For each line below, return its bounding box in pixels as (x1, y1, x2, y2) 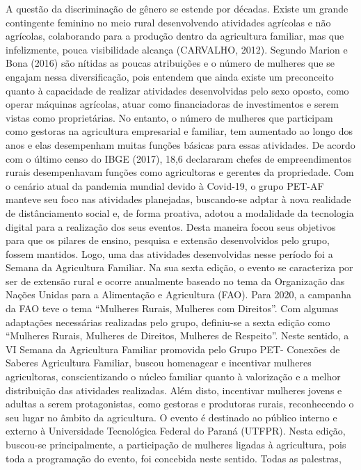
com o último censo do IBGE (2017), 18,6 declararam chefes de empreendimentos (6, 151, 352, 165)
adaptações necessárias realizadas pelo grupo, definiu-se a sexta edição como (6, 314, 330, 329)
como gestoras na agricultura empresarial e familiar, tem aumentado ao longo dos (6, 124, 353, 138)
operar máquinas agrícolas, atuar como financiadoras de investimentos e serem (6, 97, 339, 111)
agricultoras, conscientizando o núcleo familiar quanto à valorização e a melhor (6, 369, 341, 384)
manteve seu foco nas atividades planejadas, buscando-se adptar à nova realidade (6, 192, 351, 206)
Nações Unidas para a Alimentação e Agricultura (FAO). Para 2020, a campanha (6, 287, 351, 302)
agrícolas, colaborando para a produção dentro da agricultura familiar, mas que (6, 29, 344, 43)
